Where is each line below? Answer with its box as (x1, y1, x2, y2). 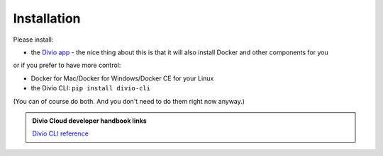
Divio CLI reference (32, 129, 89, 138)
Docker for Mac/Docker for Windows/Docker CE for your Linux (30, 74, 214, 83)
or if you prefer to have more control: (13, 61, 121, 70)
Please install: (13, 35, 54, 44)
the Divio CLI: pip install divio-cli (30, 84, 150, 92)
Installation (13, 11, 81, 26)
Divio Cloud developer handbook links (32, 116, 147, 125)
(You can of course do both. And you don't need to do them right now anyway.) (13, 97, 245, 105)
